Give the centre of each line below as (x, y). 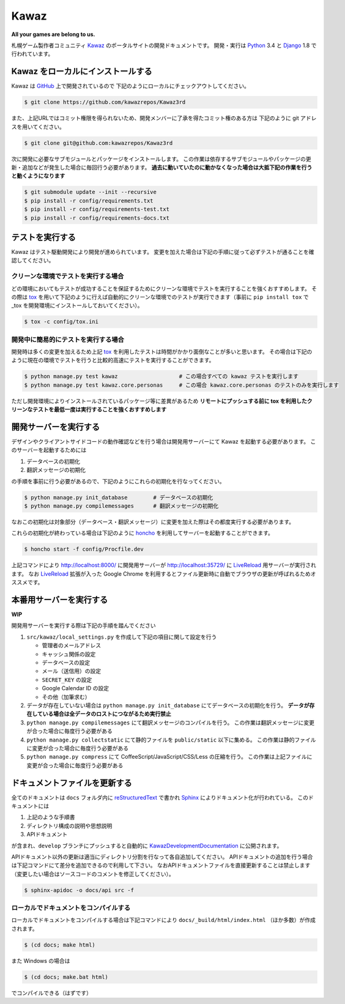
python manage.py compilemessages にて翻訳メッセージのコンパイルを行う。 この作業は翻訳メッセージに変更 (171, 723)
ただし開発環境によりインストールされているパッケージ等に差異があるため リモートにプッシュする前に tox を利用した (159, 401)
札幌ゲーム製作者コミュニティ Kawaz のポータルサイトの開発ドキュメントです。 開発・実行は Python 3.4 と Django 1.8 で (164, 45)
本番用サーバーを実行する (60, 600)
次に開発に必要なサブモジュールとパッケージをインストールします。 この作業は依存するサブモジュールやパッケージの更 (161, 158)
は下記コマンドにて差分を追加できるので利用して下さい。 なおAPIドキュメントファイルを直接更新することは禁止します (161, 865)
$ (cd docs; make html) (60, 945)
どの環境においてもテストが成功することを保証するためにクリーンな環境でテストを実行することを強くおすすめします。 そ (164, 288)
